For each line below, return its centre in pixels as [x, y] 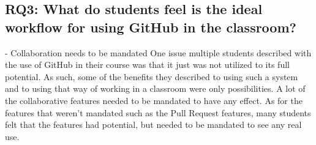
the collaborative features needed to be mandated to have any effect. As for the [154, 100]
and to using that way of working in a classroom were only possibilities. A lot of [155, 88]
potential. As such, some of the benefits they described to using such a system [152, 76]
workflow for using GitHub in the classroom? [151, 27]
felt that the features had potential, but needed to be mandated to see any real [153, 125]
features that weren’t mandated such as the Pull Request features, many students [158, 112]
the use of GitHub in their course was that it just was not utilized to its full [147, 65]
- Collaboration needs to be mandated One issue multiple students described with [158, 52]
